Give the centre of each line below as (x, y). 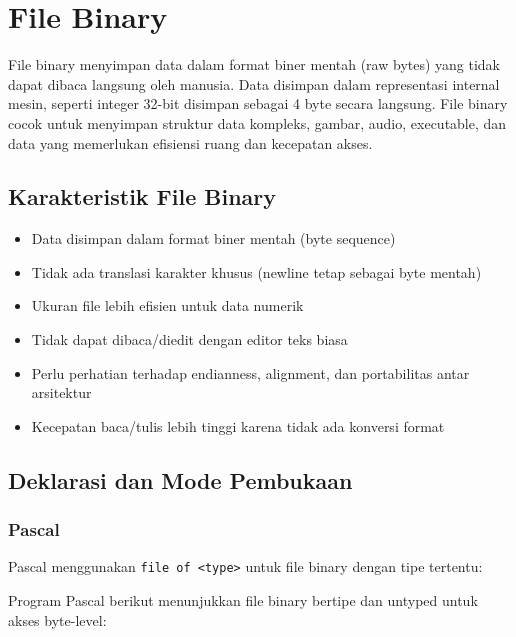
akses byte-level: (57, 619)
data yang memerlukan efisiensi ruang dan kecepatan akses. (190, 142)
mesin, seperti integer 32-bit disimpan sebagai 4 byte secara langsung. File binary (258, 103)
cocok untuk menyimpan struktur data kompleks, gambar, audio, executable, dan (257, 122)
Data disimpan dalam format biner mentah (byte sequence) (213, 238)
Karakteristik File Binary (142, 196)
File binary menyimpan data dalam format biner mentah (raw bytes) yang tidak (254, 64)
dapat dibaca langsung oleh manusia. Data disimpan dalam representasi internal (254, 83)
